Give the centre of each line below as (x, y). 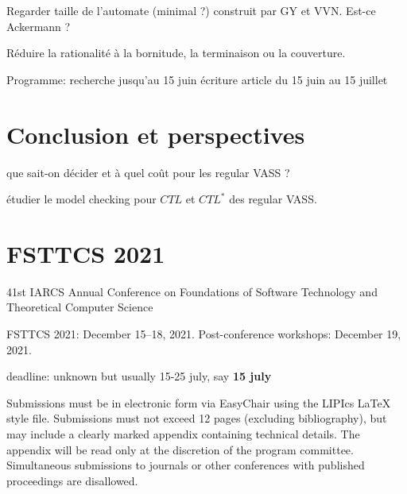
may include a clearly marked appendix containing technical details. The (183, 433)
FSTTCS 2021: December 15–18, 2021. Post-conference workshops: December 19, (204, 334)
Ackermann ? (39, 26)
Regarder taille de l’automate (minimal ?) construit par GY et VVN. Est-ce (191, 10)
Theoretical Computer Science (80, 307)
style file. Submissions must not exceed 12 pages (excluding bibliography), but (197, 418)
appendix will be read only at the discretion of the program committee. (180, 449)
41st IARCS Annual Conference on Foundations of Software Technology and (192, 291)
